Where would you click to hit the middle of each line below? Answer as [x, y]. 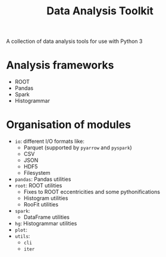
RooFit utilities [41, 205]
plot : [21, 230]
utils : [22, 236]
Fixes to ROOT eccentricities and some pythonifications [92, 192]
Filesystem [37, 173]
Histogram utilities [46, 198]
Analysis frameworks [60, 65]
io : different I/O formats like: [49, 142]
